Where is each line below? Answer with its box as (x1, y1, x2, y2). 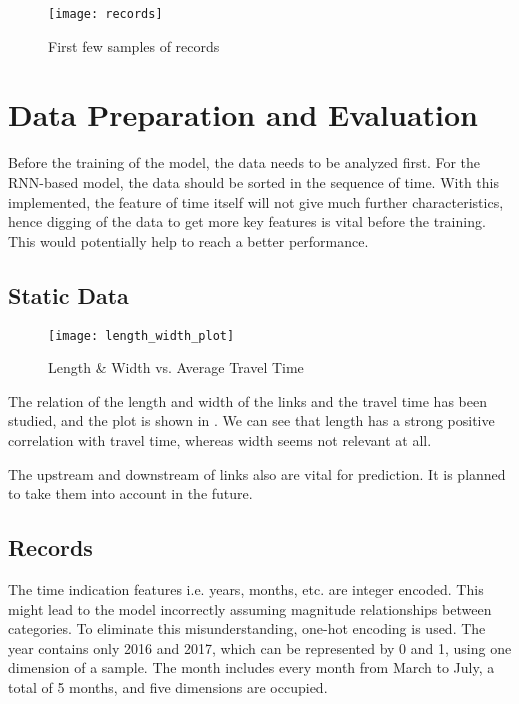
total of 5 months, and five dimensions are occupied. (8, 676, 328, 697)
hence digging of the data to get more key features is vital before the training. (8, 211, 486, 232)
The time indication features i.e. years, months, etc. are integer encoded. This (8, 578, 484, 599)
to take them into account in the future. (8, 483, 253, 504)
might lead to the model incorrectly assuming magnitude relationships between (8, 598, 492, 619)
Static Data (8, 279, 129, 310)
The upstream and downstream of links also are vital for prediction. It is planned (8, 463, 506, 484)
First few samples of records (48, 35, 220, 56)
